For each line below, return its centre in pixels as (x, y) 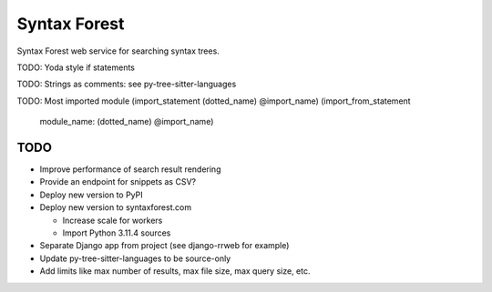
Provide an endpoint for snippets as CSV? (118, 182)
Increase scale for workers (113, 220)
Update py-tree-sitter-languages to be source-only (135, 258)
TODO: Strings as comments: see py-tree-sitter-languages (127, 84)
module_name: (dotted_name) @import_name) (127, 122)
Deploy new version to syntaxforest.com (115, 207)
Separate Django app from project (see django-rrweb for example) (164, 246)
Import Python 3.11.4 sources (117, 233)
